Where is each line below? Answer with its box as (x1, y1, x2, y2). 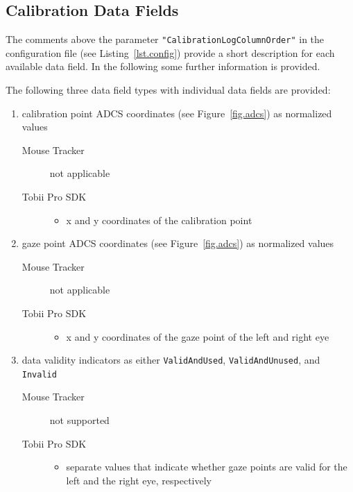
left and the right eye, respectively (66, 473, 212, 487)
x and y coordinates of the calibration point (66, 212, 252, 227)
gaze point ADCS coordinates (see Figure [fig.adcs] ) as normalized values (21, 236, 334, 251)
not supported (49, 413, 110, 427)
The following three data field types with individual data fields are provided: (6, 83, 331, 97)
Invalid (21, 369, 57, 380)
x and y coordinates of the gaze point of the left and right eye (66, 329, 329, 343)
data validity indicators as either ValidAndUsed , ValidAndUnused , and (21, 353, 320, 367)
